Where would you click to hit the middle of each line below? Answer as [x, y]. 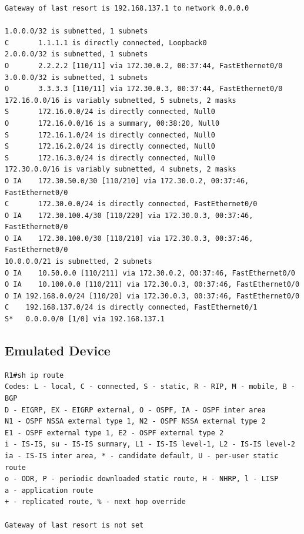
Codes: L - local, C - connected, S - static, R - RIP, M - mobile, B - [150, 387]
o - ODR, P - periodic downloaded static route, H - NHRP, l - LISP [142, 479]
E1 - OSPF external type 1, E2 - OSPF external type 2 [114, 433]
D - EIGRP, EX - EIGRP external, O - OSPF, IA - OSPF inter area [135, 410]
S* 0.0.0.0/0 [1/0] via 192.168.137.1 [85, 319]
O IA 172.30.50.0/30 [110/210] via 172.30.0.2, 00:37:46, [127, 181]
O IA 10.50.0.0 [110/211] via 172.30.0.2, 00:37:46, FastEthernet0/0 [150, 273]
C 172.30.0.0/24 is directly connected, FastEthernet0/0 [131, 204]
